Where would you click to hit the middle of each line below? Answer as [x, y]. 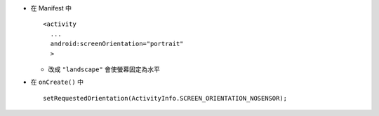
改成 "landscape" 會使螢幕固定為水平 [104, 69]
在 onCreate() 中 [57, 82]
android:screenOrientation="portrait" [117, 44]
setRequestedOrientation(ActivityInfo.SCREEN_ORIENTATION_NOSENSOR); [165, 98]
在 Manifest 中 [51, 8]
